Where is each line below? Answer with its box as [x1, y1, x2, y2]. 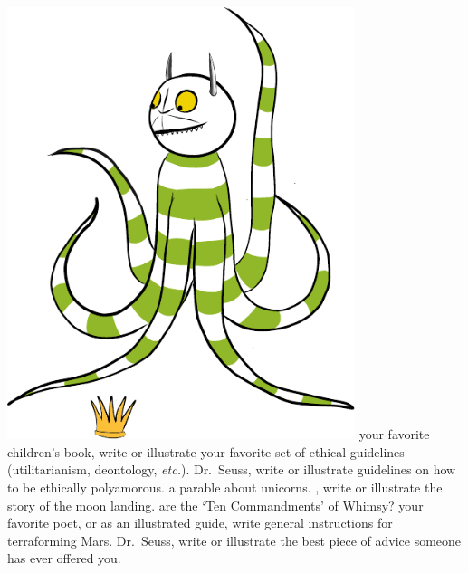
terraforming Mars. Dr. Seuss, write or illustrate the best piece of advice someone [7, 530, 462, 549]
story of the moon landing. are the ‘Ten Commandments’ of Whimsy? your [7, 495, 424, 514]
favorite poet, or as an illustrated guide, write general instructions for [7, 513, 393, 532]
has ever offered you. [7, 549, 121, 568]
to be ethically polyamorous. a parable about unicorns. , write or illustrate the [7, 478, 443, 497]
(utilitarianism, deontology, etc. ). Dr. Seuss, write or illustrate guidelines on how [7, 460, 456, 479]
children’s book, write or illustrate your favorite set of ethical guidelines [7, 442, 405, 461]
